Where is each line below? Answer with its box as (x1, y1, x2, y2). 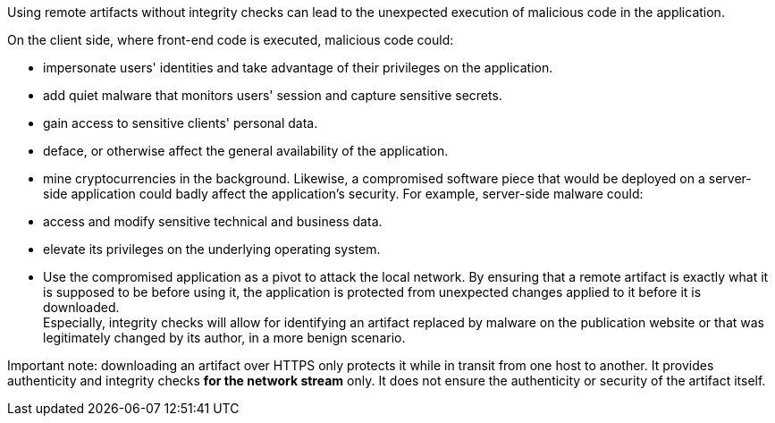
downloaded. (43, 300, 120, 315)
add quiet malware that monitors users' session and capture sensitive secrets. (43, 88, 502, 103)
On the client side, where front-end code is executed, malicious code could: (7, 32, 454, 47)
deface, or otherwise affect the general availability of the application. (43, 143, 449, 158)
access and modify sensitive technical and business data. (43, 214, 383, 229)
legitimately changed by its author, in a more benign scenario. (43, 330, 406, 345)
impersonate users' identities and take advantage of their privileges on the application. (43, 60, 553, 75)
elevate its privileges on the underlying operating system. (43, 241, 381, 257)
